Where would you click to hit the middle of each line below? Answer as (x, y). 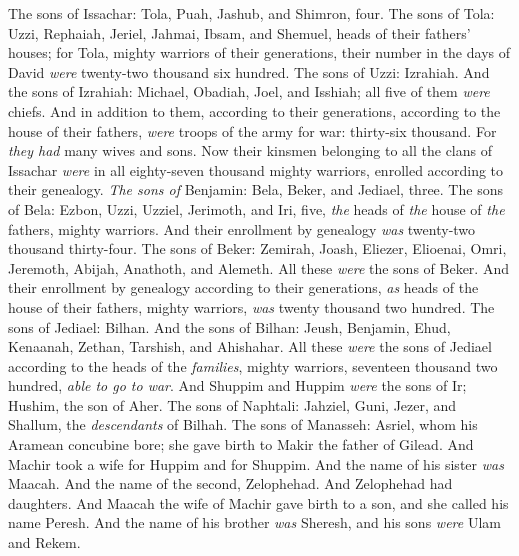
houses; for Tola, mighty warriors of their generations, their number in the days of (259, 52)
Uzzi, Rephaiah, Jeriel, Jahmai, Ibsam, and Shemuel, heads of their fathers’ (239, 32)
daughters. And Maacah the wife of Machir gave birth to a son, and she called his (258, 502)
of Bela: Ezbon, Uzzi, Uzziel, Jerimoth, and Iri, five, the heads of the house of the (256, 208)
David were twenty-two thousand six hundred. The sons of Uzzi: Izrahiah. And (249, 71)
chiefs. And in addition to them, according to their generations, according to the (254, 110)
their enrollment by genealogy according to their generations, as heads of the (243, 287)
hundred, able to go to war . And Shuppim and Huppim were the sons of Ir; (237, 385)
